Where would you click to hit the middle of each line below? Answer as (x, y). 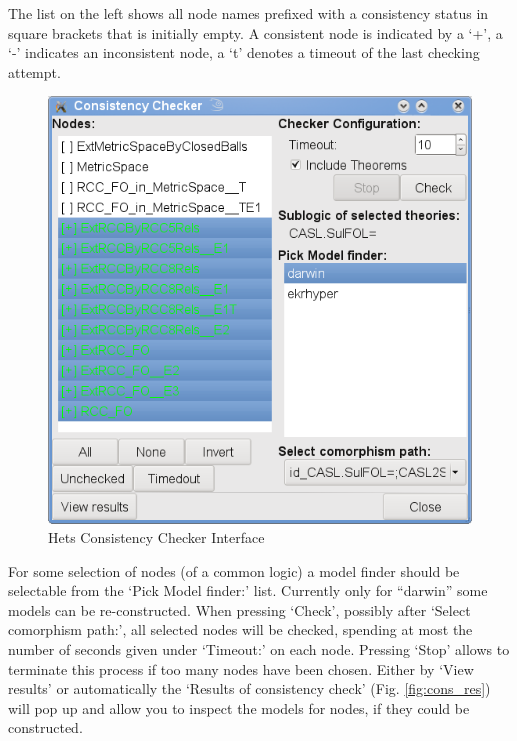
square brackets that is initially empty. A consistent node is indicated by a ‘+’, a (255, 32)
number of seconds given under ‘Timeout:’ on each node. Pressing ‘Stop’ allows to (259, 649)
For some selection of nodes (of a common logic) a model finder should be (234, 570)
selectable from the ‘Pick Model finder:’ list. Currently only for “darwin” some (248, 590)
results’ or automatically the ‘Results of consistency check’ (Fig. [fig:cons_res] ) (249, 688)
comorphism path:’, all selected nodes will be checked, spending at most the (240, 629)
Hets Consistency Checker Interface (156, 537)
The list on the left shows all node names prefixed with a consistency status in (248, 13)
